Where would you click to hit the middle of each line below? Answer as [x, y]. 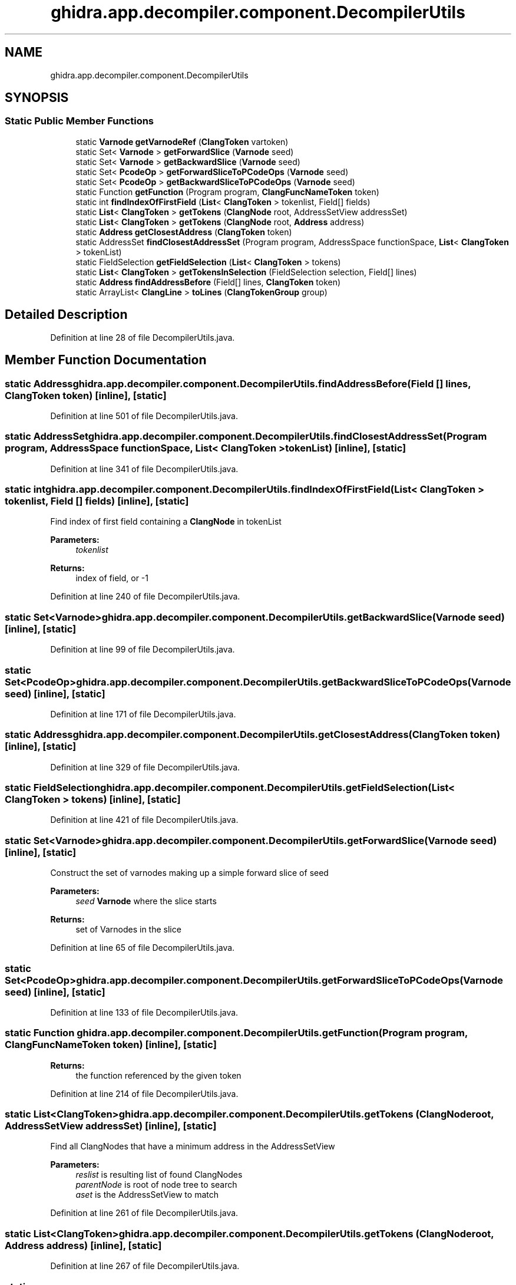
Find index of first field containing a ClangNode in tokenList [166, 522]
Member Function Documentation [106, 360]
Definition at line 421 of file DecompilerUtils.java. [144, 820]
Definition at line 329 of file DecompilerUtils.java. [145, 767]
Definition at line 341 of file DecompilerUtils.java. [144, 469]
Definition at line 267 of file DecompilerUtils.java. [145, 1266]
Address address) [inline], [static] [83, 1245]
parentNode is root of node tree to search [156, 1185]
